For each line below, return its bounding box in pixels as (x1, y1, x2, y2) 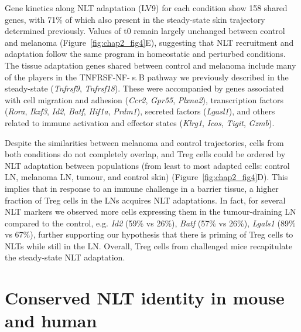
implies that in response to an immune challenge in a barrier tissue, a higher (5, 182, 279, 194)
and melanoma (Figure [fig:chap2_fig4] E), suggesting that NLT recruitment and (5, 36, 294, 48)
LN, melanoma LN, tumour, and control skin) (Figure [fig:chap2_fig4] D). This (5, 171, 288, 183)
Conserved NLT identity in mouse (5, 286, 285, 310)
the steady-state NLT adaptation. (5, 251, 125, 263)
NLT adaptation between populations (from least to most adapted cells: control (5, 159, 290, 171)
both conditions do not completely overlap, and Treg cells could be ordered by (5, 148, 286, 160)
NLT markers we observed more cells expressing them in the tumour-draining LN (5, 205, 296, 218)
